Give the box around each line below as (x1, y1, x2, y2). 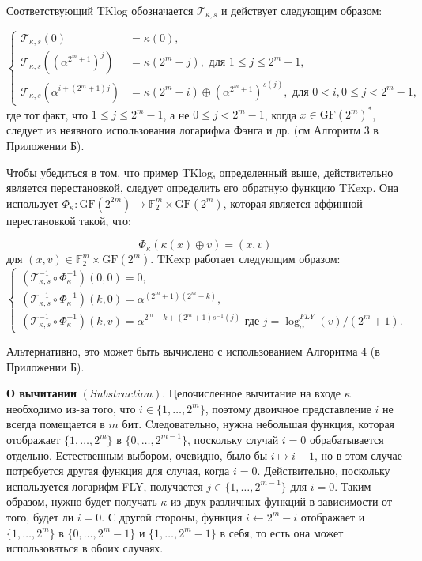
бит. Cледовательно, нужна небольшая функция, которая (122, 416, 395, 432)
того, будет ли (6, 508, 74, 525)
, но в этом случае (315, 446, 402, 463)
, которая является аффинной (223, 194, 363, 211)
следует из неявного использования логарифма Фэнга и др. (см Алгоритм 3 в (6, 122, 379, 138)
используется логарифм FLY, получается (6, 477, 203, 494)
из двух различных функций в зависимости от (170, 493, 393, 510)
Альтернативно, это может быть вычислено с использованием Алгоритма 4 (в (6, 343, 380, 359)
